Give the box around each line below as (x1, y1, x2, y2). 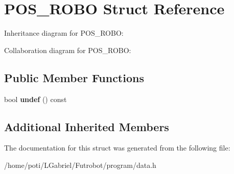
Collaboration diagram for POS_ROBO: (4, 44, 131, 55)
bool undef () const (4, 93, 67, 104)
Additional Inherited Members (4, 118, 169, 134)
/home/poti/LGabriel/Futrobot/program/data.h (4, 159, 156, 170)
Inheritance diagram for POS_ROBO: (4, 28, 124, 38)
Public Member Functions (4, 69, 144, 85)
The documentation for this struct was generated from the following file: (4, 142, 230, 153)
